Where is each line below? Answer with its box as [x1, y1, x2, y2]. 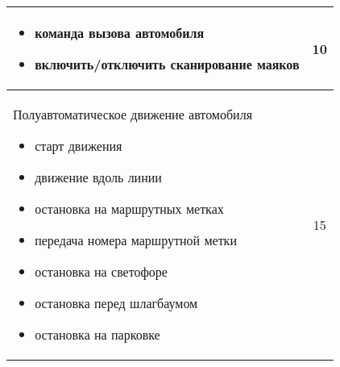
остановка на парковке [35, 325, 160, 344]
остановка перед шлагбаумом [35, 294, 198, 312]
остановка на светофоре [35, 262, 168, 281]
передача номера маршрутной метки [35, 231, 237, 249]
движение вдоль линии [35, 168, 162, 186]
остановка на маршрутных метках [35, 199, 224, 218]
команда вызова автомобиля [35, 23, 205, 42]
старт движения [35, 136, 122, 155]
